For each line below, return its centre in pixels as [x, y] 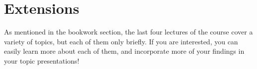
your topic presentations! [42, 60]
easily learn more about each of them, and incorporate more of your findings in [124, 51]
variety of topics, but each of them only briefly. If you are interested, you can [121, 41]
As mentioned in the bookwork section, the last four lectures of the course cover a [128, 32]
